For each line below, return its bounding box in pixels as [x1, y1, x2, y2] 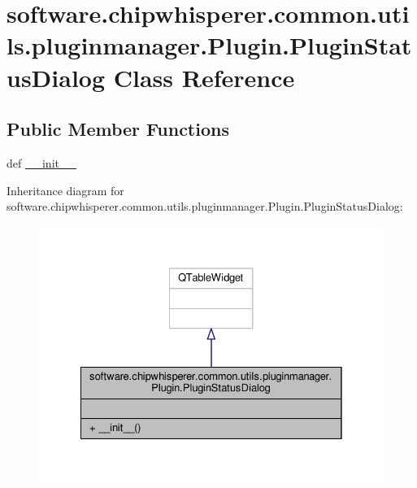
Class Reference [113, 60, 295, 94]
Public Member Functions [7, 116, 229, 142]
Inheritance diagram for [7, 181, 124, 198]
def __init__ [7, 154, 76, 171]
